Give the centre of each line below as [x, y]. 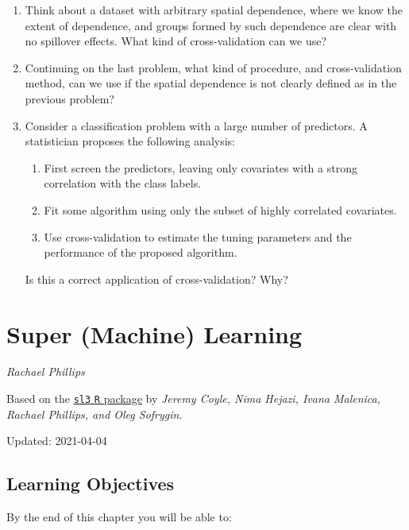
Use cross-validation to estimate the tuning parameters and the [198, 236]
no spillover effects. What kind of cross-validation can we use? [176, 41]
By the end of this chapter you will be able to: [119, 517]
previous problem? [69, 98]
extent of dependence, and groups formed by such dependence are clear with [211, 25]
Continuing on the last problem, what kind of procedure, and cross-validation [213, 67]
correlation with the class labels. [123, 183]
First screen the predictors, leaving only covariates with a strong [201, 167]
